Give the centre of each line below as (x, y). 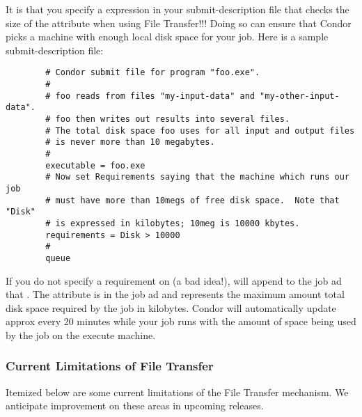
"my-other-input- (300, 96)
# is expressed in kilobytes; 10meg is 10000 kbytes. (173, 223)
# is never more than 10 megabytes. (130, 142)
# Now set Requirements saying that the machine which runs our (197, 177)
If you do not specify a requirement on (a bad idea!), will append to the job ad (174, 280)
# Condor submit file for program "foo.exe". (153, 73)
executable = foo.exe (95, 165)
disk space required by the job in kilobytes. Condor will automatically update (171, 307)
